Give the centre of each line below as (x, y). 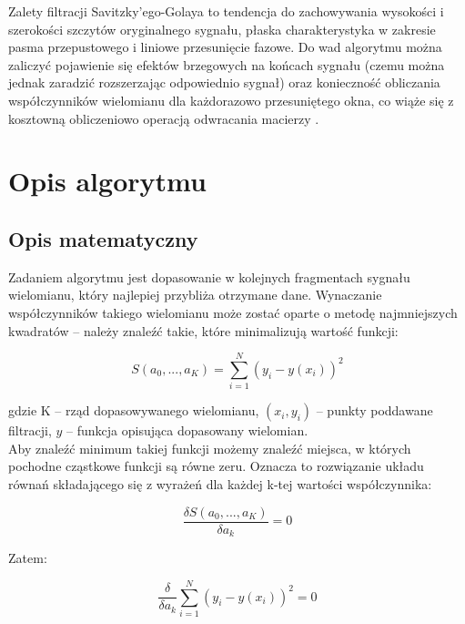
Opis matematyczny (103, 238)
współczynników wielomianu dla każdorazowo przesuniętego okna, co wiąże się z (231, 100)
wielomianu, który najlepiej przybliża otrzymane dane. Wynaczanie (195, 295)
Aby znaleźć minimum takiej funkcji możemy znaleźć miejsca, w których (210, 448)
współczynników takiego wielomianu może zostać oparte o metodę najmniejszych (233, 312)
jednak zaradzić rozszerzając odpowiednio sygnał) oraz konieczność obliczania (224, 82)
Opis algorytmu (107, 181)
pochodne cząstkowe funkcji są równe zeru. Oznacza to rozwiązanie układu (216, 466)
